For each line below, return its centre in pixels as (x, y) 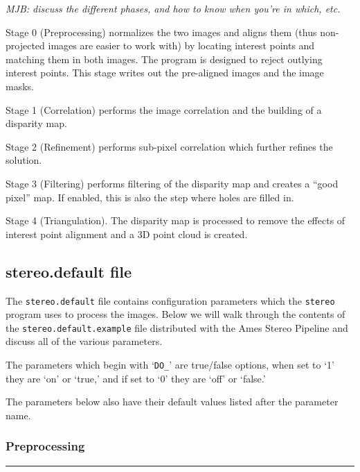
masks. (20, 86)
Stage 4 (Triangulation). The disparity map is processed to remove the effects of (175, 220)
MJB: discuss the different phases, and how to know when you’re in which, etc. (173, 8)
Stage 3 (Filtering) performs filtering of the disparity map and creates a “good (172, 183)
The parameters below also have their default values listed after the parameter (172, 402)
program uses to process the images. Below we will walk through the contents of (175, 314)
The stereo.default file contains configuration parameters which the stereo (170, 300)
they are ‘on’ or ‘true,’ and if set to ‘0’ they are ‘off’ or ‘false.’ (136, 378)
